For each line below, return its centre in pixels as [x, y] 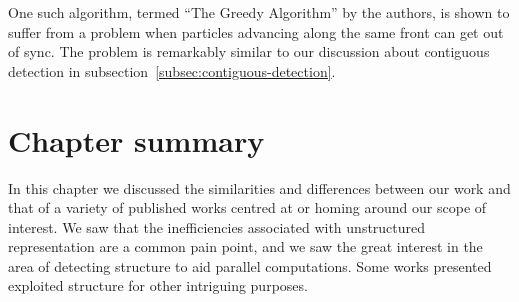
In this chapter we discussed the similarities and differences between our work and [259, 187]
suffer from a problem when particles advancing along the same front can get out [256, 31]
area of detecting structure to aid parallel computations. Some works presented [250, 265]
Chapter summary [136, 139]
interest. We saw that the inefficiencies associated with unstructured [217, 226]
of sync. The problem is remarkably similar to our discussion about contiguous [249, 51]
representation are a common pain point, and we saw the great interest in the [245, 246]
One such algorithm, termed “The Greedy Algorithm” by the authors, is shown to [259, 12]
